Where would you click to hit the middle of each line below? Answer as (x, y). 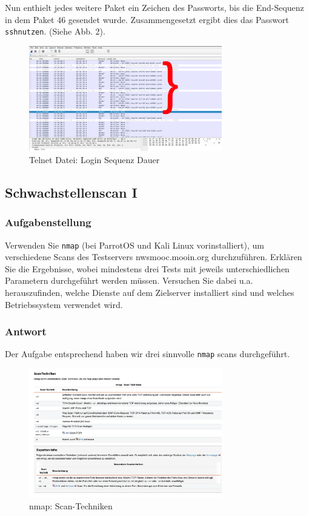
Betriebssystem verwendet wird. (64, 304)
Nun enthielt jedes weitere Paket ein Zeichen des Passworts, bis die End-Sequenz (154, 7)
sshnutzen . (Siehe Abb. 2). (55, 31)
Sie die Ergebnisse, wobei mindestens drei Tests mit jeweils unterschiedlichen (147, 268)
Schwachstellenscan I (71, 193)
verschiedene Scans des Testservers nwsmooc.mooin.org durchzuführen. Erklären (154, 257)
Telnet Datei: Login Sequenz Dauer (95, 160)
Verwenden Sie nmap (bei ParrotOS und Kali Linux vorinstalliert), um (135, 245)
